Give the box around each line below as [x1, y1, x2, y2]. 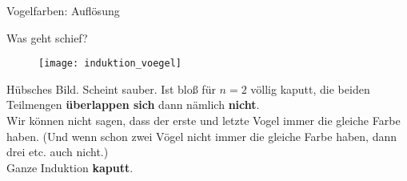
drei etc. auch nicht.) [6, 143, 109, 160]
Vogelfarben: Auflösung [6, 2, 120, 18]
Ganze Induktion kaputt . [6, 159, 134, 175]
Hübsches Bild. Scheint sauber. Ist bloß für [6, 80, 216, 97]
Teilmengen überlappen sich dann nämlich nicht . [6, 96, 260, 113]
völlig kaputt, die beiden [250, 80, 370, 97]
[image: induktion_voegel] [38, 58, 182, 70]
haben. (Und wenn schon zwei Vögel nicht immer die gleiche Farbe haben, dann [6, 127, 397, 144]
